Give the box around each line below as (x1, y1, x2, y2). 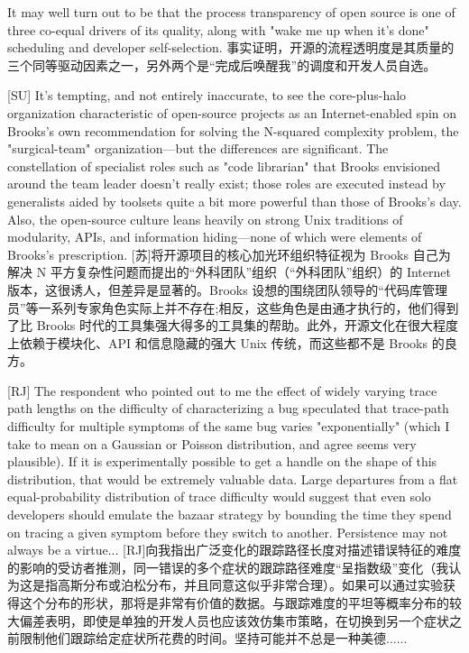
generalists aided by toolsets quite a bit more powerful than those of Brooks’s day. (7, 191, 462, 210)
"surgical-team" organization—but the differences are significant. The (7, 139, 389, 158)
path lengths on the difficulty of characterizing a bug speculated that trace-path (7, 399, 449, 418)
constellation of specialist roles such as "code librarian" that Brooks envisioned (7, 156, 441, 175)
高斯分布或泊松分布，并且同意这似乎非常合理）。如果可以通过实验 (57, 575, 443, 594)
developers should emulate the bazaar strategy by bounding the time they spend (7, 505, 452, 524)
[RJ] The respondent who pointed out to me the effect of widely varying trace (7, 381, 437, 400)
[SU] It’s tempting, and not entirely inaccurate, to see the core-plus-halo (7, 86, 407, 105)
